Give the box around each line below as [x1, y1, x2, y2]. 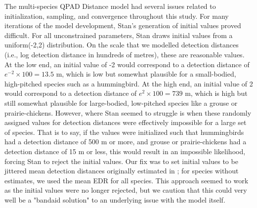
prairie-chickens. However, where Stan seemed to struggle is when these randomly [4, 107, 252, 118]
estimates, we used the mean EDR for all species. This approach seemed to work [4, 175, 249, 185]
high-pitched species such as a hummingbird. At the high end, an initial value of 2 [4, 78, 253, 88]
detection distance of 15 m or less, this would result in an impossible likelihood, [4, 146, 246, 156]
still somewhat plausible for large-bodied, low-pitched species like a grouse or [4, 97, 238, 108]
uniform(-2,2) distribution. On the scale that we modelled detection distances [4, 40, 239, 50]
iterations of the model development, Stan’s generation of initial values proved [4, 20, 241, 31]
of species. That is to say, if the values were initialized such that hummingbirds [4, 126, 244, 137]
